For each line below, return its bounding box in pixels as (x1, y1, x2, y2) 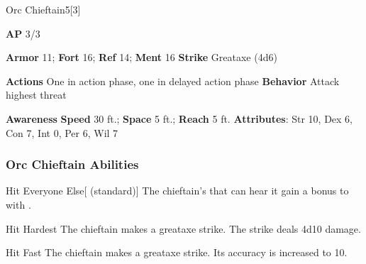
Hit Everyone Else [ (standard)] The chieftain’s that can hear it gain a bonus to (6, 183, 349, 198)
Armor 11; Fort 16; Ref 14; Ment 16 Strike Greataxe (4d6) (6, 50, 277, 65)
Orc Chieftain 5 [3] (6, 2, 81, 16)
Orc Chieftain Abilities (6, 155, 139, 173)
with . (6, 197, 31, 211)
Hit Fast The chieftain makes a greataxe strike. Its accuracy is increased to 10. (6, 245, 348, 260)
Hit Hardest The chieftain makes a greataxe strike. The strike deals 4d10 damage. (6, 221, 361, 236)
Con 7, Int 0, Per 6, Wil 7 (6, 125, 118, 140)
